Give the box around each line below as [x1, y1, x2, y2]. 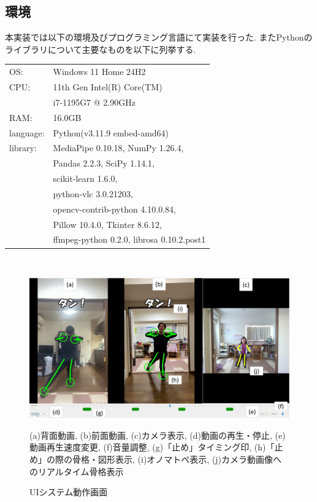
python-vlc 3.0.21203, [53, 187, 133, 200]
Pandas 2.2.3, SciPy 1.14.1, [53, 157, 155, 170]
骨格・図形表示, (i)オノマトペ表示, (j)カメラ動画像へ [72, 453, 282, 466]
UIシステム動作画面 [29, 485, 108, 498]
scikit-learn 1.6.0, [53, 172, 118, 185]
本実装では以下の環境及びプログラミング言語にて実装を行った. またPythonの [5, 31, 313, 44]
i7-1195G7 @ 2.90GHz [53, 95, 136, 108]
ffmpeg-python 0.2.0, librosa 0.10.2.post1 [53, 233, 206, 246]
